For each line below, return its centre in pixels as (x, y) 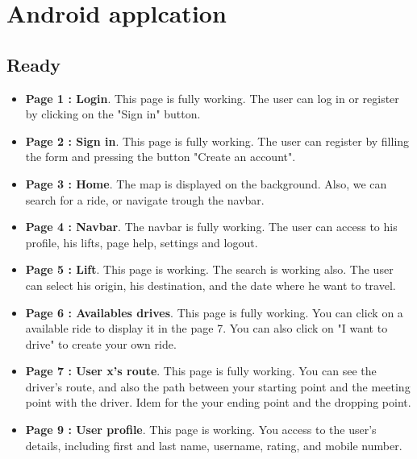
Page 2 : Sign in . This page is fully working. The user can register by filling (217, 141)
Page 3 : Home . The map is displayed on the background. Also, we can (206, 183)
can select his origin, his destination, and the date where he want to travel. (211, 285)
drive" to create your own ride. (101, 343)
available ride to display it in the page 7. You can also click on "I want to (206, 328)
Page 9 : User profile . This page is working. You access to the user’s (201, 430)
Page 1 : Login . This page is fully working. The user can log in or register (212, 98)
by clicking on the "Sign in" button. (113, 114)
